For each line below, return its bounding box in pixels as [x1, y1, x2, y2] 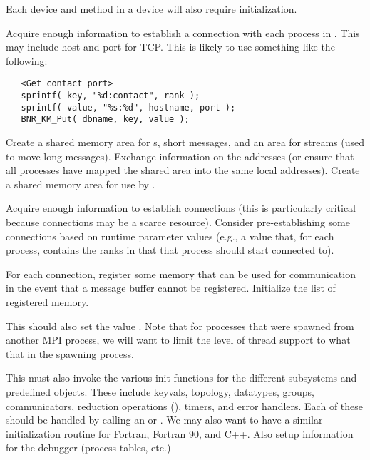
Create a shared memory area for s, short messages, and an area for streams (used [6, 135, 365, 149]
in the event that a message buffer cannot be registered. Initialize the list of [6, 280, 336, 295]
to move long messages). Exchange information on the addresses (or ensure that [6, 148, 354, 163]
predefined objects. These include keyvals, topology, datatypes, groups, [6, 384, 314, 399]
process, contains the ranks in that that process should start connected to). [6, 242, 334, 257]
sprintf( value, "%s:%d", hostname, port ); [21, 102, 236, 113]
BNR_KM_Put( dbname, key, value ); [21, 114, 190, 125]
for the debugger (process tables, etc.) [6, 440, 171, 455]
